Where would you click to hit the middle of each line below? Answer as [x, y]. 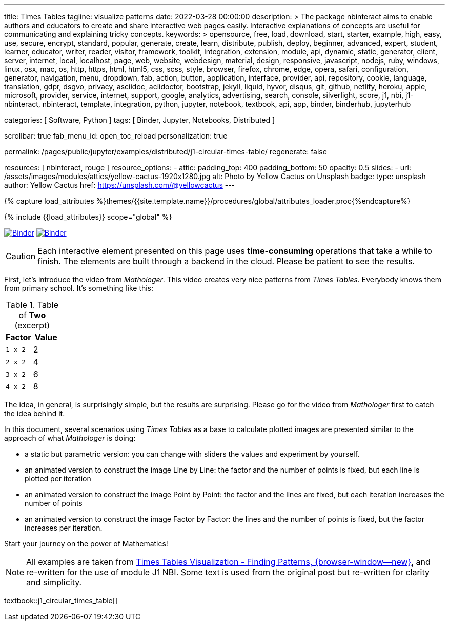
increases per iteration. [64, 528]
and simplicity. [54, 582]
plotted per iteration [58, 478]
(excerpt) [32, 325]
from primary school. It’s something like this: [79, 288]
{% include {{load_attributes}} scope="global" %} [88, 217]
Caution [21, 256]
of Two [32, 315]
